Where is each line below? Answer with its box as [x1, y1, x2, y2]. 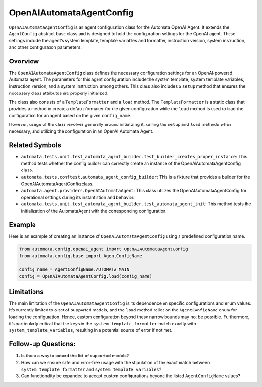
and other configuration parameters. [9, 44, 82, 50]
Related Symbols [9, 141, 62, 149]
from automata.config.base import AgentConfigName [19, 253, 143, 259]
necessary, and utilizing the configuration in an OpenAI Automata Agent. [9, 128, 154, 134]
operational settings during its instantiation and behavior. [21, 194, 135, 200]
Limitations [9, 287, 44, 295]
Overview [9, 57, 39, 65]
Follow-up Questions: [9, 340, 76, 348]
